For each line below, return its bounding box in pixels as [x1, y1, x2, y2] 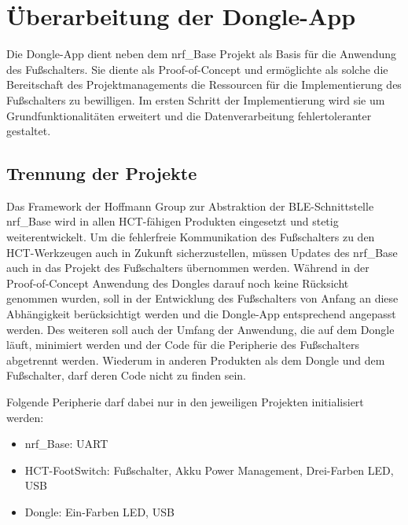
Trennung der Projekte [6, 161, 197, 185]
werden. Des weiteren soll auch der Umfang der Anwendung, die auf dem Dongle [6, 321, 395, 337]
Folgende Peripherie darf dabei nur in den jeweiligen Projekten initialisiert [6, 394, 364, 410]
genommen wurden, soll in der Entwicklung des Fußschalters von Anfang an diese [6, 290, 399, 307]
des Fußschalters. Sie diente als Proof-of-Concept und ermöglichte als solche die [6, 61, 388, 77]
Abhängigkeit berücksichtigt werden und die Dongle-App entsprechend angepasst [6, 306, 396, 322]
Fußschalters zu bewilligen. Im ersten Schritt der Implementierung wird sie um [6, 91, 385, 108]
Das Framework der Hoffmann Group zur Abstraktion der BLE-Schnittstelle [6, 197, 374, 214]
